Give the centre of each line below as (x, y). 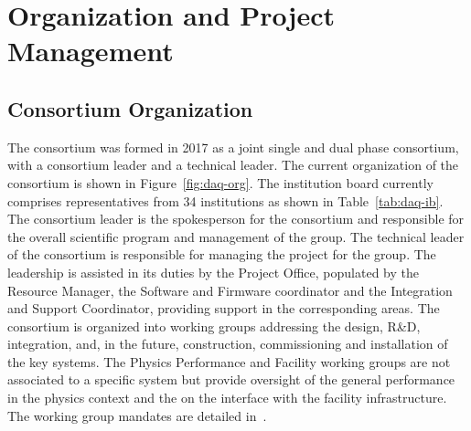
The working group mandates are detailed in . (137, 415)
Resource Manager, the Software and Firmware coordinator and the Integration (230, 290)
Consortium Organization (130, 108)
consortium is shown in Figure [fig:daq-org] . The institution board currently (220, 182)
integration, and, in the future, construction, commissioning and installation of (228, 344)
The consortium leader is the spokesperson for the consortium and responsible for (236, 219)
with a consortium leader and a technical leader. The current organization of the (233, 165)
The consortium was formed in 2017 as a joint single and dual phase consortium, (233, 147)
